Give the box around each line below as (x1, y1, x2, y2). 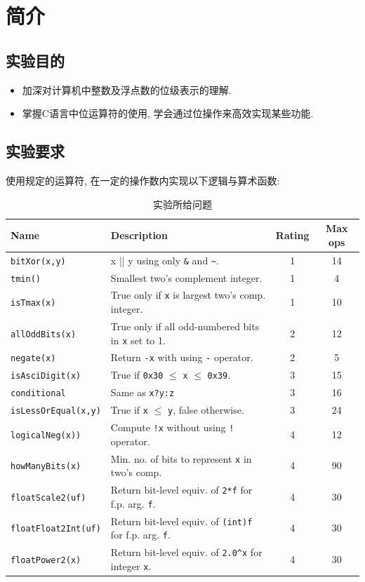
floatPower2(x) (11, 555, 81, 565)
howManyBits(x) (11, 461, 81, 472)
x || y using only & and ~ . (110, 252, 219, 267)
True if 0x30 (110, 367, 164, 382)
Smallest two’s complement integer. (110, 270, 263, 285)
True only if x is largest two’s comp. (110, 287, 266, 302)
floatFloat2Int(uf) (11, 524, 101, 534)
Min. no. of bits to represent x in (110, 451, 252, 466)
